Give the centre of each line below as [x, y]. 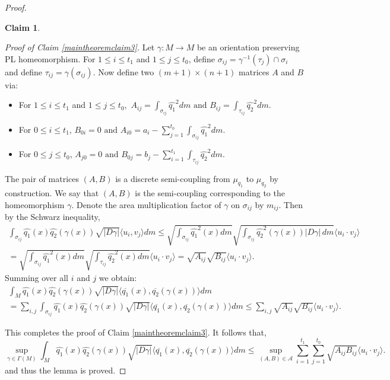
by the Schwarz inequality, [53, 217]
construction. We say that [52, 193]
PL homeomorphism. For [50, 58]
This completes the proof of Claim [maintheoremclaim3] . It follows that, [136, 332]
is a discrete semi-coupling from [173, 178]
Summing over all [37, 278]
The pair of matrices [42, 178]
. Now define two [123, 71]
